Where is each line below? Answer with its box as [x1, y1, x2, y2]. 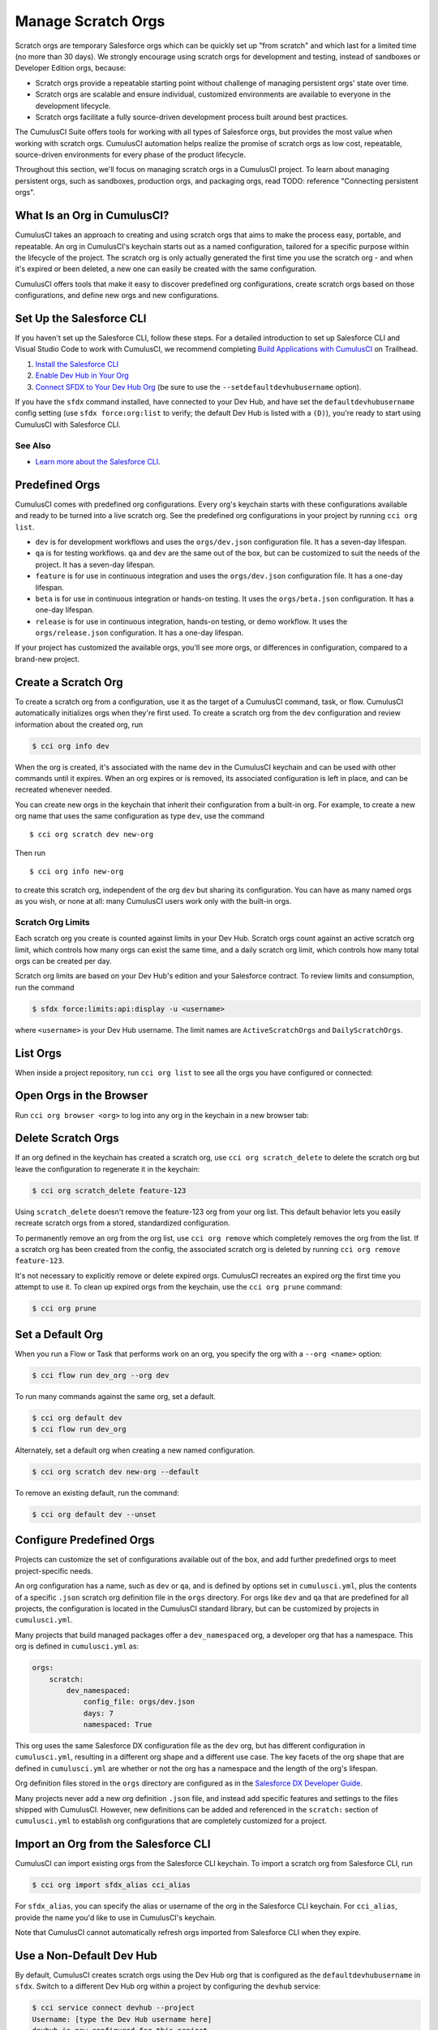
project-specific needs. [15, 1566, 93, 1575]
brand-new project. [15, 654, 80, 663]
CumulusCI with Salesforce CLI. [15, 419, 121, 430]
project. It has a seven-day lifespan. [35, 559, 156, 569]
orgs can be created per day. [15, 956, 112, 965]
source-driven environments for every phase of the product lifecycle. [15, 150, 247, 160]
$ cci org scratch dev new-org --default [32, 1466, 200, 1476]
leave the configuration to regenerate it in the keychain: [15, 1164, 200, 1173]
